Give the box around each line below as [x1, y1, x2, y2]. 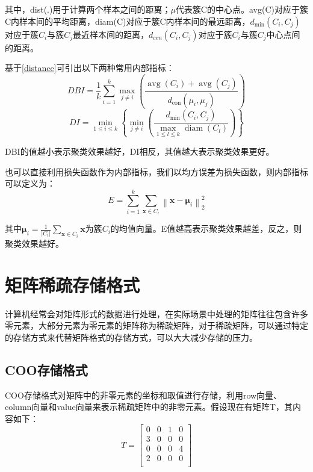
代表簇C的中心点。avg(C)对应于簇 [175, 3, 308, 15]
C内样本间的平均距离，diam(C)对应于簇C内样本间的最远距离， [5, 14, 250, 27]
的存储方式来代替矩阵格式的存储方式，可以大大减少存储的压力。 [5, 331, 258, 343]
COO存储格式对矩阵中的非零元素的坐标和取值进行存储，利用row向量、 [5, 388, 282, 401]
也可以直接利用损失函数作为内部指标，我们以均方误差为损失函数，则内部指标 [5, 165, 308, 178]
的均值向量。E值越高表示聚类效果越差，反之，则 [110, 222, 302, 235]
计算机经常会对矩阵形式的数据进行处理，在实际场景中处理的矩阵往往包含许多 [5, 307, 308, 320]
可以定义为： [5, 177, 55, 190]
